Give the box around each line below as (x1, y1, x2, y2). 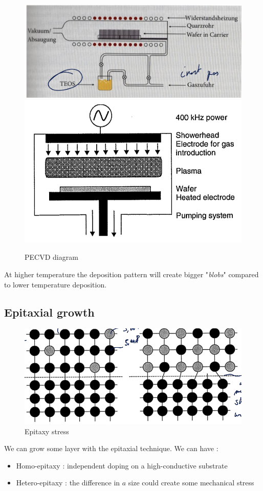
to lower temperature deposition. (4, 279, 107, 289)
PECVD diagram (25, 252, 78, 262)
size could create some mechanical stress (128, 477, 254, 488)
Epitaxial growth (4, 304, 95, 320)
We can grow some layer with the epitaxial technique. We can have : (4, 443, 218, 454)
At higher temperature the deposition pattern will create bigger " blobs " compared (4, 269, 259, 280)
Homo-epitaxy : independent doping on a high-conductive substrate (16, 460, 228, 471)
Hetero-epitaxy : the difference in (16, 477, 120, 488)
